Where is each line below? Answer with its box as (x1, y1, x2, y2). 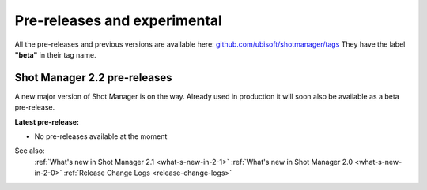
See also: (14, 146, 45, 155)
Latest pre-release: (14, 117, 79, 126)
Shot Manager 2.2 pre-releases (14, 71, 172, 84)
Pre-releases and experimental (14, 12, 223, 29)
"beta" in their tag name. (14, 50, 96, 59)
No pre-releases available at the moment (34, 132, 168, 141)
